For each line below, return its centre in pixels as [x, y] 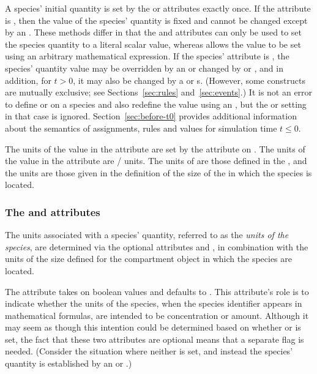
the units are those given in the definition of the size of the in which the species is [158, 172]
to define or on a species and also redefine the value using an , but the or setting [156, 104]
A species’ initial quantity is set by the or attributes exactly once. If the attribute [158, 8]
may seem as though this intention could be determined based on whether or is [153, 327]
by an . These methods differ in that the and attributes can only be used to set [154, 32]
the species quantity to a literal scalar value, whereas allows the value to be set [153, 44]
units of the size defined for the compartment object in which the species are [148, 259]
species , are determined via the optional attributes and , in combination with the [157, 246]
